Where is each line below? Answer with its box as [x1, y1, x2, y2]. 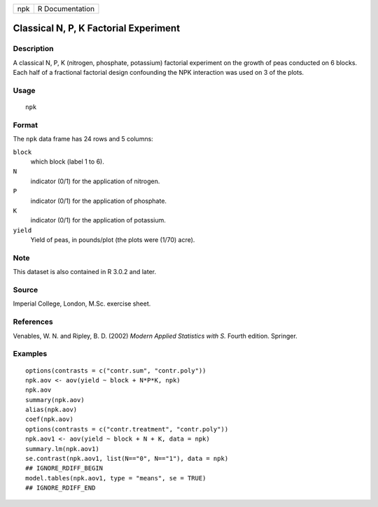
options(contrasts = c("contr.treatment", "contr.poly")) [25, 425, 229, 433]
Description [13, 44, 54, 54]
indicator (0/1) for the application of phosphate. [30, 197, 167, 205]
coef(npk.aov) [25, 415, 73, 423]
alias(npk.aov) [25, 406, 78, 414]
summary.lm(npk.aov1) [25, 445, 99, 452]
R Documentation [37, 4, 95, 13]
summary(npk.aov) [25, 396, 85, 404]
